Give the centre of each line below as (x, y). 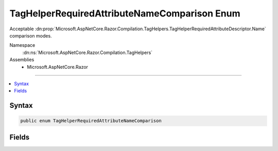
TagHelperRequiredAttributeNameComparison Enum (125, 13)
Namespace (22, 45)
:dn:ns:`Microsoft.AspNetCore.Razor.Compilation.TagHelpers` (88, 52)
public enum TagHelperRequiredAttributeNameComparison (91, 121)
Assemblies (22, 60)
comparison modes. (31, 35)
